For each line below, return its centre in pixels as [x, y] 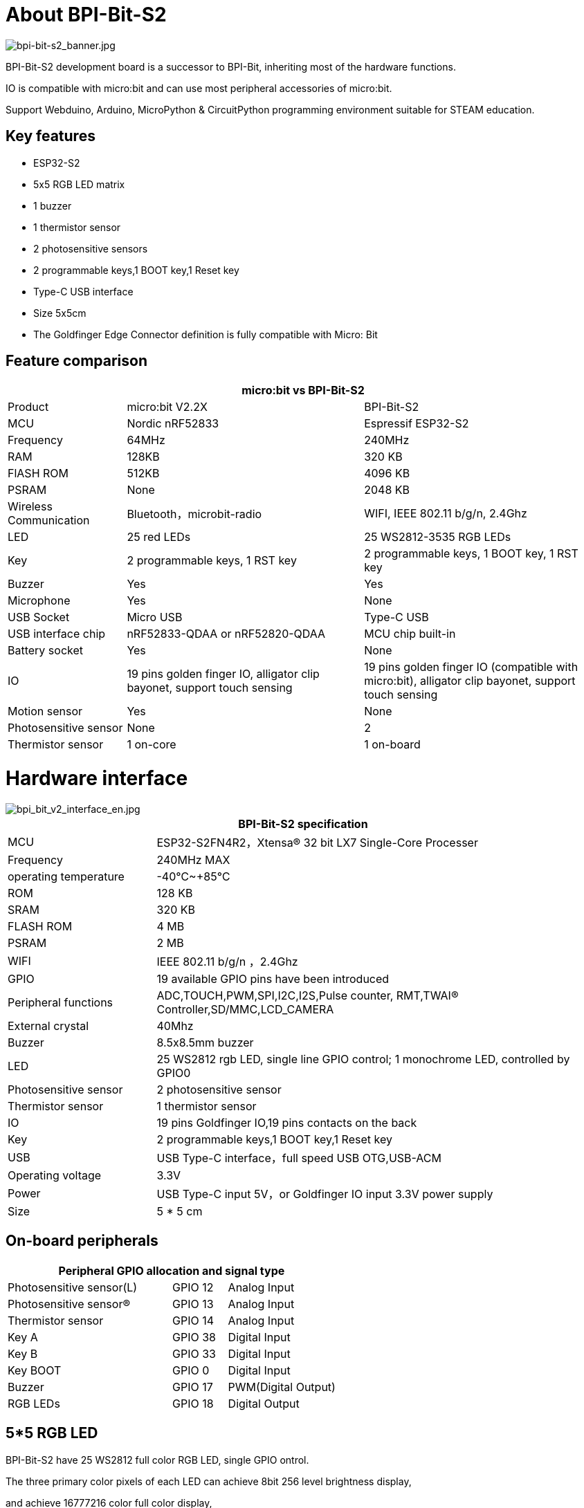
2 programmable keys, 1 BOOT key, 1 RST [471, 554]
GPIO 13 [193, 1304]
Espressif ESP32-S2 [417, 424]
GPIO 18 [193, 1403]
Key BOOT [35, 1370]
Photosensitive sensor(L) [73, 1287]
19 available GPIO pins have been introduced [273, 978]
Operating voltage [55, 1175]
